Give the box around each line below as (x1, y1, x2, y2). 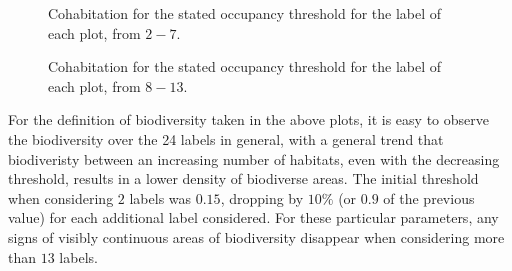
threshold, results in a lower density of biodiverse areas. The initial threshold (8, 168, 479, 189)
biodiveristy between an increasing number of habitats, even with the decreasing (8, 148, 500, 169)
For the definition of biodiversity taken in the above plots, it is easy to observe (8, 109, 489, 130)
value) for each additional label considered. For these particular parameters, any (8, 207, 499, 228)
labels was (129, 187, 192, 208)
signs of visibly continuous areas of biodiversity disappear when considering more (8, 226, 505, 247)
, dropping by (220, 187, 304, 208)
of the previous (383, 187, 475, 208)
